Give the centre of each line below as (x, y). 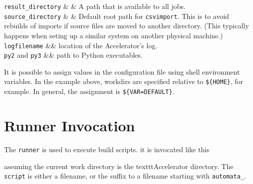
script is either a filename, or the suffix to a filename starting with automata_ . (125, 176)
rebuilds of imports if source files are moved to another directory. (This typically (126, 26)
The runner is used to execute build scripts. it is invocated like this (107, 149)
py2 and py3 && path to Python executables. (73, 55)
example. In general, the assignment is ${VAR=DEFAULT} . (89, 91)
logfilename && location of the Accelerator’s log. (81, 45)
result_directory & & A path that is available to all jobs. (95, 6)
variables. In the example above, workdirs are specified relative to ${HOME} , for (124, 81)
